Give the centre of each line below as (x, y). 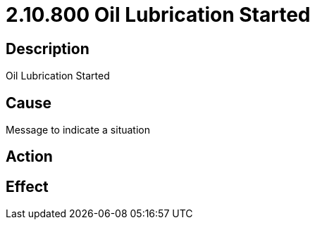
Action (29, 157)
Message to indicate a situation (78, 130)
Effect (27, 186)
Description (48, 49)
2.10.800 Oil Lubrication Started (158, 15)
